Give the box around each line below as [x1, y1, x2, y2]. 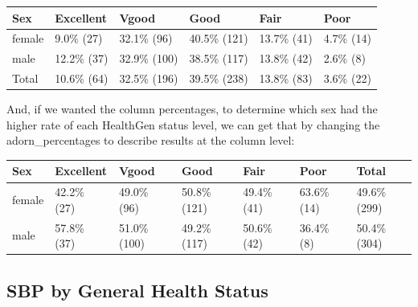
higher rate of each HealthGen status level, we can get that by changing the [6, 116, 380, 133]
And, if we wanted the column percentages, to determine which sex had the [6, 100, 378, 117]
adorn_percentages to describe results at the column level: [6, 132, 295, 149]
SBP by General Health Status [6, 277, 268, 302]
